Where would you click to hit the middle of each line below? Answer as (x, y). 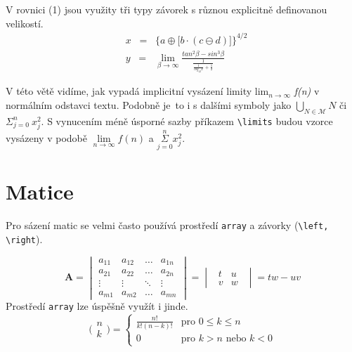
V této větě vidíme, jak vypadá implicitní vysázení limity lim (137, 91)
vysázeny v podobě (46, 138)
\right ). (24, 239)
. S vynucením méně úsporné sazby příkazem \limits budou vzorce (187, 120)
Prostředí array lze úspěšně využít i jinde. (97, 306)
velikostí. (25, 23)
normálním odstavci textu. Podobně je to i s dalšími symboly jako (149, 104)
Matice (40, 191)
